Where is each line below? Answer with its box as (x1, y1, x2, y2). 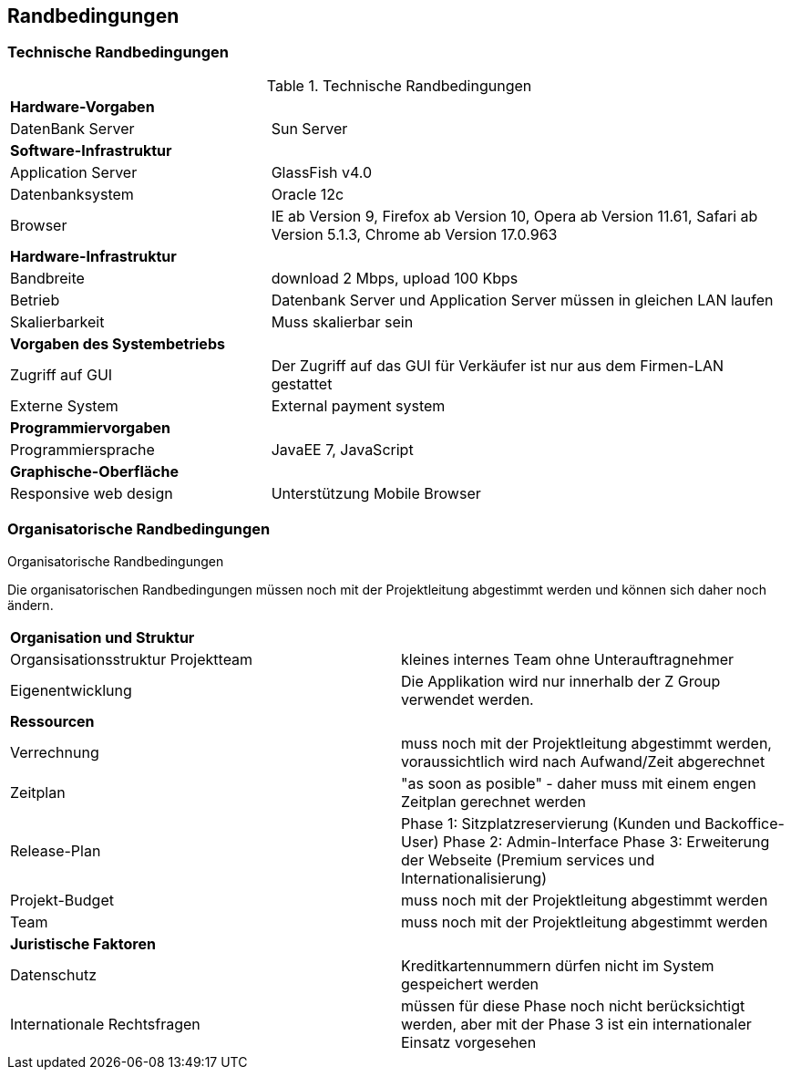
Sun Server (271, 119, 348, 138)
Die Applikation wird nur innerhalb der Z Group (401, 671, 721, 690)
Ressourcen (10, 711, 95, 730)
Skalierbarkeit (10, 312, 105, 331)
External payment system (271, 396, 446, 415)
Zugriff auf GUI (10, 365, 113, 384)
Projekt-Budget (10, 890, 114, 909)
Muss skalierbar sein (271, 312, 414, 331)
